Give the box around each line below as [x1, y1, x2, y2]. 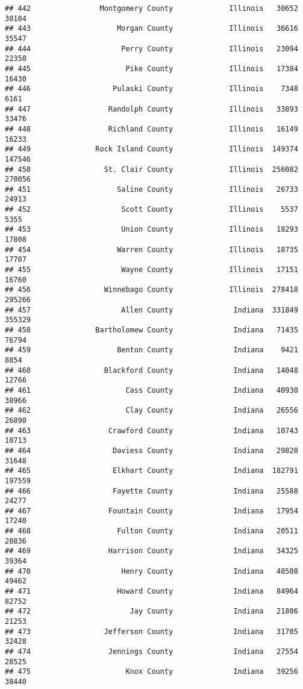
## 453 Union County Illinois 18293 [5, 225, 298, 234]
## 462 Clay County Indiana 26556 [5, 406, 298, 415]
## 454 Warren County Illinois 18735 [5, 245, 298, 254]
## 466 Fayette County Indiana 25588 [5, 486, 298, 495]
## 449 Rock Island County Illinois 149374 [5, 145, 298, 154]
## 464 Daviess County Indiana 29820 [5, 446, 298, 455]
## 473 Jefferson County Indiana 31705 [5, 627, 298, 636]
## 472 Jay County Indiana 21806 [5, 607, 298, 616]
